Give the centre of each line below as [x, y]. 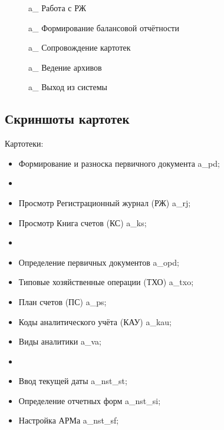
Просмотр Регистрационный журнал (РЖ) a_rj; [105, 202]
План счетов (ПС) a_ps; [62, 301]
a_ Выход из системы [68, 87]
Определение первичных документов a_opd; [99, 262]
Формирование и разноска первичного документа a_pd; [119, 163]
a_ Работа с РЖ [57, 8]
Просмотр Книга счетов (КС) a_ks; [83, 222]
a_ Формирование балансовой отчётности [104, 27]
